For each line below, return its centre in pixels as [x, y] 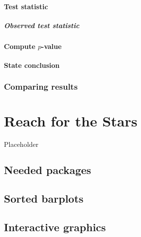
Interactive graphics [55, 227]
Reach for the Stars [71, 120]
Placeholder [21, 144]
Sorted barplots [44, 198]
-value [52, 46]
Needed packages [48, 170]
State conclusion [32, 65]
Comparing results [41, 87]
